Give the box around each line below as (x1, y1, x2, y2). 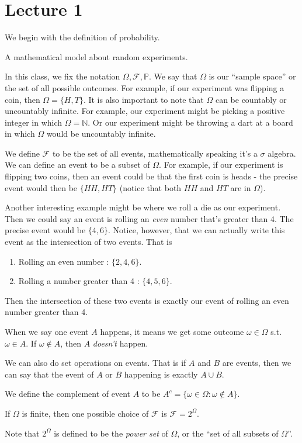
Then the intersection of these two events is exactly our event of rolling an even (5, 294, 289, 306)
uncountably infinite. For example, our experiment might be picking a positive (5, 105, 285, 117)
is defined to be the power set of (54, 427, 168, 439)
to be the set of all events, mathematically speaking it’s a (52, 147, 258, 159)
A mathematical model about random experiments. (5, 50, 188, 63)
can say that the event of (5, 368, 94, 380)
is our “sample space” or (209, 70, 296, 82)
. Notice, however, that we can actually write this (108, 224, 285, 236)
